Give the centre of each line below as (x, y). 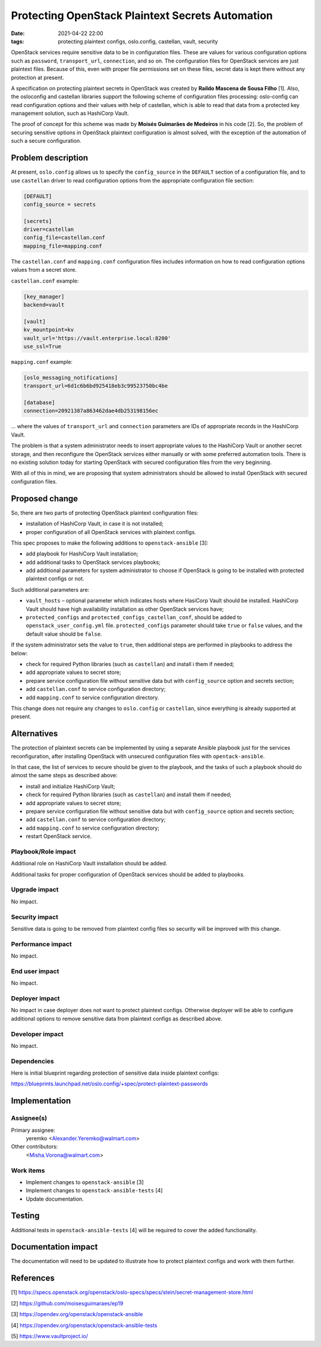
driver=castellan (49, 230)
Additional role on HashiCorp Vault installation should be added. (89, 864)
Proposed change (45, 499)
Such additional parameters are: (50, 589)
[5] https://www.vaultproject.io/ (50, 1336)
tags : (18, 41)
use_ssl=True (43, 346)
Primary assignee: (33, 1130)
